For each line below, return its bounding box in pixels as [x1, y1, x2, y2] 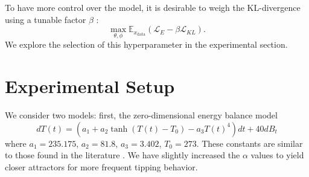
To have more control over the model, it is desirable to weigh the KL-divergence [5, 1, 301, 13]
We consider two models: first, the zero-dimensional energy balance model [5, 109, 278, 121]
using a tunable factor [5, 13, 86, 25]
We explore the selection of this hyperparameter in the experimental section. [5, 38, 288, 51]
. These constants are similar [196, 137, 303, 149]
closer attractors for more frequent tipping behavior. [5, 160, 198, 173]
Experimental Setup [5, 74, 175, 98]
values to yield [250, 149, 304, 161]
